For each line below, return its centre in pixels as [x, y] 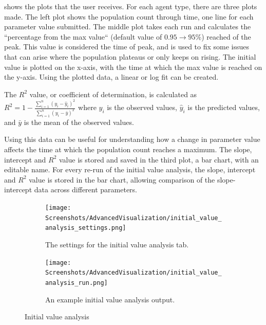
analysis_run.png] [77, 283]
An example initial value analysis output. [110, 299]
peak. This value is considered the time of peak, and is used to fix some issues [127, 47]
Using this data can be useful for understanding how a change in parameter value [132, 139]
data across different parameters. [86, 189]
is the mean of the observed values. [79, 122]
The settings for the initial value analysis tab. [117, 244]
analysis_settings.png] [86, 228]
